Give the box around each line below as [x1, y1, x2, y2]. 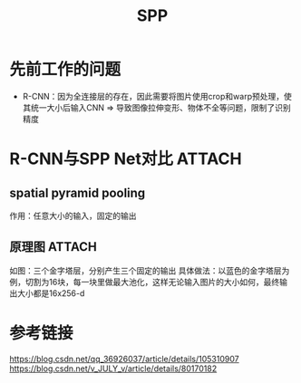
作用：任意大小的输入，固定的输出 [9, 210, 137, 221]
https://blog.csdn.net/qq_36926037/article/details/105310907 [9, 353, 239, 364]
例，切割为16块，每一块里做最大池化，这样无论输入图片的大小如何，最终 [9, 276, 280, 287]
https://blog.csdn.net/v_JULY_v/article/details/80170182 [9, 363, 218, 374]
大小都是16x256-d [16, 287, 85, 299]
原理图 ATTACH [9, 239, 97, 254]
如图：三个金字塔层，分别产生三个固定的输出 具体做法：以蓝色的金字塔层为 [9, 264, 290, 276]
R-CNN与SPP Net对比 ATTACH [9, 148, 242, 169]
